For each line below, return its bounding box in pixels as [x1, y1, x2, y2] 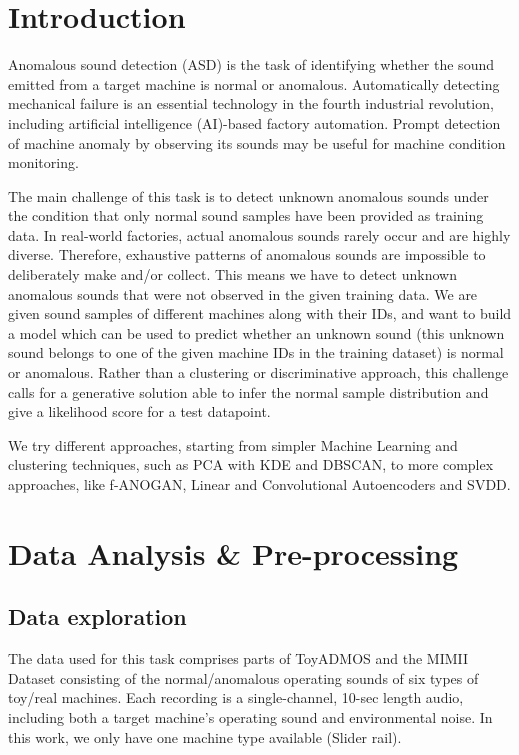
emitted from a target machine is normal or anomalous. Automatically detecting [8, 73, 500, 94]
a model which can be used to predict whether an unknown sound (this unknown [8, 322, 505, 343]
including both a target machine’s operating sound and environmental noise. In [8, 706, 493, 727]
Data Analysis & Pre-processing [8, 532, 459, 573]
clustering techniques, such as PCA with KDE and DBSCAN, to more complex [8, 454, 494, 475]
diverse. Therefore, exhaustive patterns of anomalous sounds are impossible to [8, 244, 486, 265]
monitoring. [8, 152, 79, 173]
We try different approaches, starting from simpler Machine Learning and [8, 434, 458, 455]
